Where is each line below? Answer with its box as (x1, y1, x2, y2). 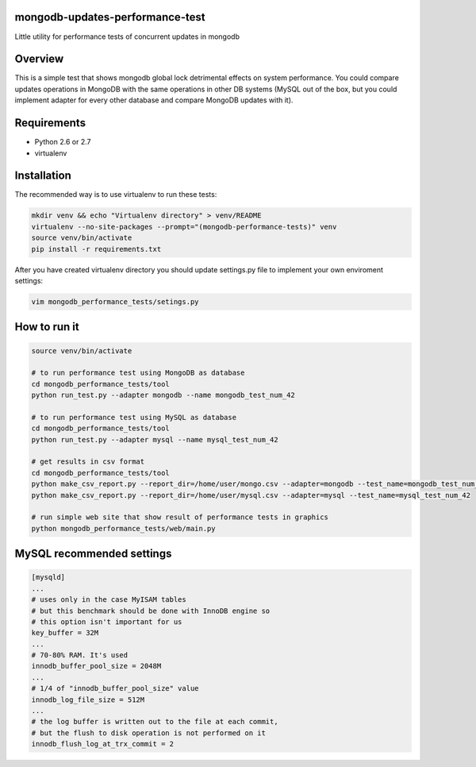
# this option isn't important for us (31, 617, 182, 626)
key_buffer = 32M (31, 628, 99, 638)
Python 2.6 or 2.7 (34, 137, 91, 147)
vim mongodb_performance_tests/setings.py (31, 297, 199, 306)
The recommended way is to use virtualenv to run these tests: (14, 190, 217, 199)
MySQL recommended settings (14, 547, 172, 561)
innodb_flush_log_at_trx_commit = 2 (31, 739, 175, 749)
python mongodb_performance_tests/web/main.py (31, 524, 216, 533)
